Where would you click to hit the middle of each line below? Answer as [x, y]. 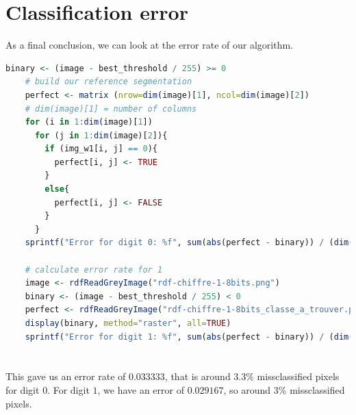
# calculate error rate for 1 [94, 269]
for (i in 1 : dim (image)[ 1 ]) [89, 122]
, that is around [198, 376]
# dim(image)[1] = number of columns [111, 109]
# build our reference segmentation [109, 82]
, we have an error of [141, 389]
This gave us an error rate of [66, 376]
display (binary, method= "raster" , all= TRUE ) [128, 323]
